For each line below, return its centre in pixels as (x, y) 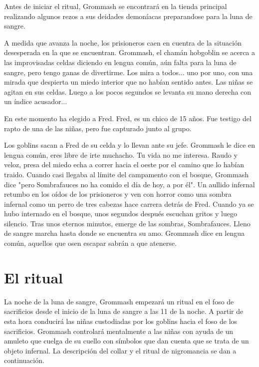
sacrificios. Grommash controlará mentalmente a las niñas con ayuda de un (119, 331)
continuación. (24, 360)
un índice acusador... (36, 101)
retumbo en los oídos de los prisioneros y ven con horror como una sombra (118, 194)
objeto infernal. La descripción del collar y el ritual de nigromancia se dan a (120, 350)
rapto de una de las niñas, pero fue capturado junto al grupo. (98, 128)
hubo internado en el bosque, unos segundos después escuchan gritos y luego (121, 214)
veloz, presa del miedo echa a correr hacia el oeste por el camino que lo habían (124, 164)
